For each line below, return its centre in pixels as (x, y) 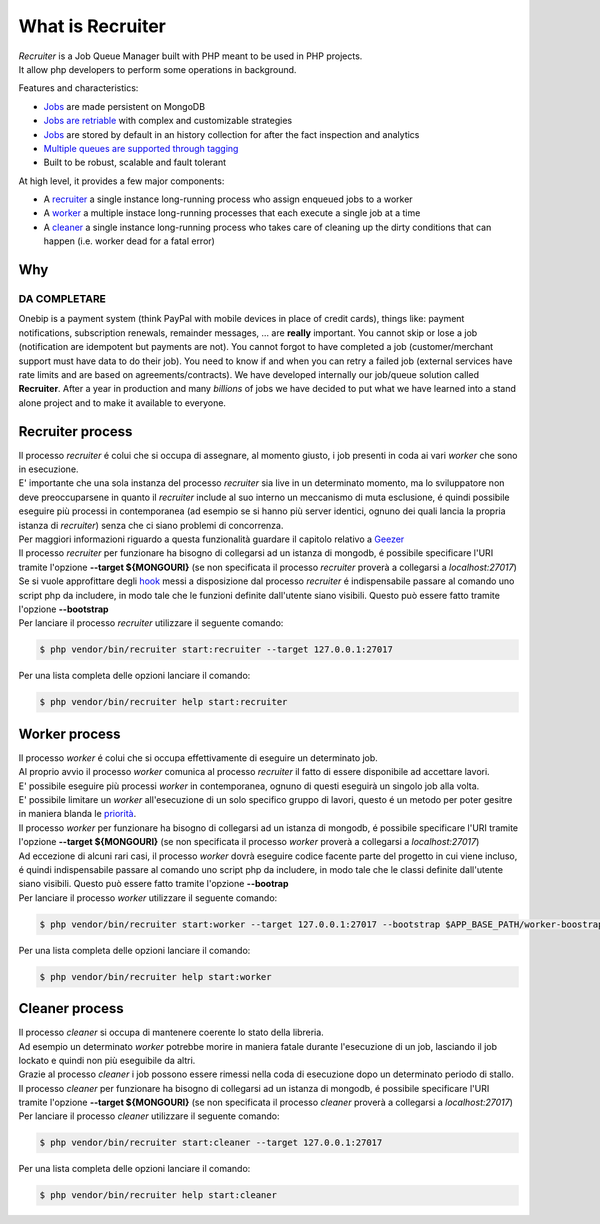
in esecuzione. (48, 469)
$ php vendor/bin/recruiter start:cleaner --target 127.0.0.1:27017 (211, 1143)
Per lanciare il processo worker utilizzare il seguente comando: (148, 897)
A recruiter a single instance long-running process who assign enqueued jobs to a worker (228, 199)
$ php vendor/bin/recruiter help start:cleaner (158, 1195)
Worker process (69, 733)
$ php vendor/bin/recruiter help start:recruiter (163, 702)
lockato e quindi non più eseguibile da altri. (107, 1060)
